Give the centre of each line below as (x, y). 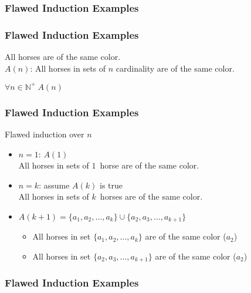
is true (111, 185)
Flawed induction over (45, 134)
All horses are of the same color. (63, 57)
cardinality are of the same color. (175, 68)
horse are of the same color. (150, 165)
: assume (54, 185)
